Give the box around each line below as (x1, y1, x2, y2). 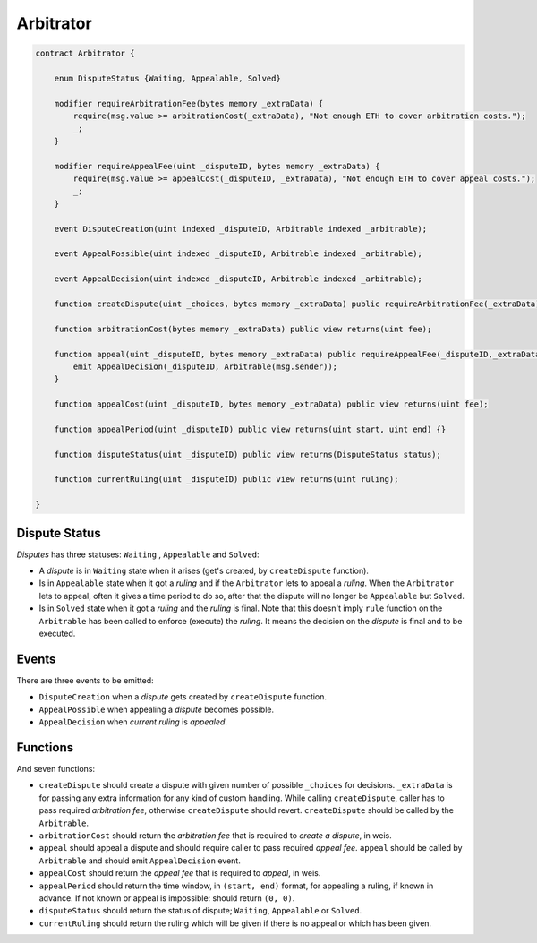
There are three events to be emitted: (16, 674, 154, 685)
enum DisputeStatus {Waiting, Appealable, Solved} (54, 73, 281, 83)
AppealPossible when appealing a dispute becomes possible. (38, 704, 275, 715)
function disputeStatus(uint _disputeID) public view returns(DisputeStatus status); (54, 449, 442, 459)
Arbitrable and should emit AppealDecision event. (38, 855, 241, 866)
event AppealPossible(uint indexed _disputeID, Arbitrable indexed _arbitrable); (54, 249, 422, 259)
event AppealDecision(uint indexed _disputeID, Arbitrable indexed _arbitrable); (54, 274, 422, 284)
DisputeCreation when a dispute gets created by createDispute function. (38, 691, 327, 702)
